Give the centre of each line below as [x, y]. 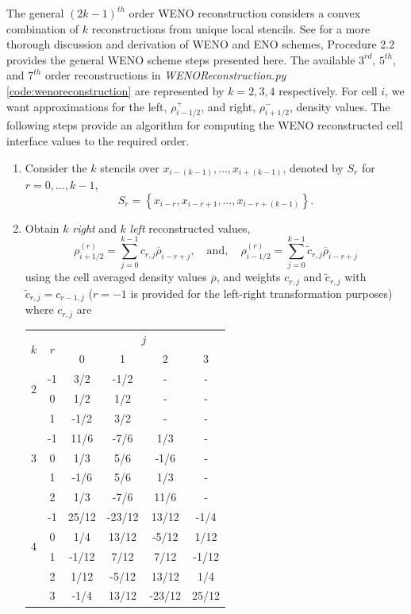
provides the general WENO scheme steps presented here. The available [181, 59]
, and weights [248, 277]
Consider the [56, 167]
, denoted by [313, 167]
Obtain [42, 228]
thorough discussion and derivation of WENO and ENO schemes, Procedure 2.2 [201, 44]
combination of [43, 28]
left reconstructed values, [190, 228]
